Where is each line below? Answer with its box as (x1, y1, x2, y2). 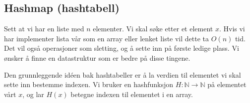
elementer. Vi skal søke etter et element (93, 23, 213, 34)
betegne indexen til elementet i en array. (70, 89, 193, 99)
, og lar (22, 89, 44, 99)
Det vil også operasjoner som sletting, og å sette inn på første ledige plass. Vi (4, 43, 239, 53)
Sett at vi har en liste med (4, 23, 84, 34)
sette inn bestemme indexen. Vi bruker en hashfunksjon (4, 79, 174, 90)
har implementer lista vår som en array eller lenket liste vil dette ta (4, 33, 209, 43)
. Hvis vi (219, 23, 245, 34)
